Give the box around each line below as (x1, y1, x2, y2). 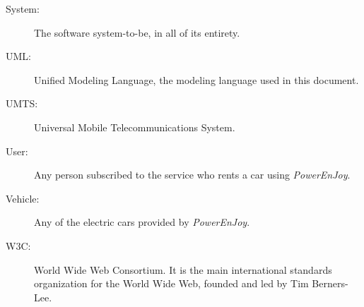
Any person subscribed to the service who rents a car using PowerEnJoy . (34, 167, 351, 182)
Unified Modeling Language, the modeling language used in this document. (34, 72, 359, 87)
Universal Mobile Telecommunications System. (34, 119, 235, 134)
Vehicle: (6, 191, 40, 205)
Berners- (312, 276, 348, 291)
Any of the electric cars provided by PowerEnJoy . (34, 215, 250, 229)
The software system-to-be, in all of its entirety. (34, 25, 240, 40)
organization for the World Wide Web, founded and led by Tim (34, 276, 309, 291)
